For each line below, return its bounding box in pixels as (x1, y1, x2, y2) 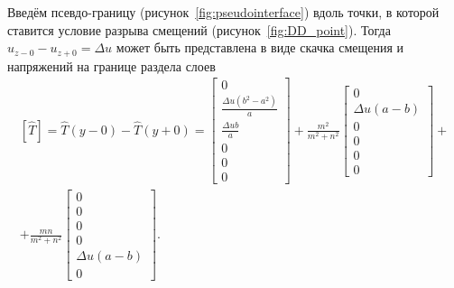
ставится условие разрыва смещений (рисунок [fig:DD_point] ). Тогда (7, 20, 391, 39)
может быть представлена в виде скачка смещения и (116, 38, 404, 57)
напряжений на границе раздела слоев (7, 56, 216, 75)
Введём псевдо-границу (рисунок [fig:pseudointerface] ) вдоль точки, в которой (7, 3, 440, 21)
